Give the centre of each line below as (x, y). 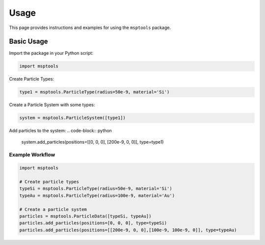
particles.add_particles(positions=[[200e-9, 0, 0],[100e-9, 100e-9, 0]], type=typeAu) (128, 230)
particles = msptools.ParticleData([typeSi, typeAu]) (85, 216)
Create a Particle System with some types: (52, 105)
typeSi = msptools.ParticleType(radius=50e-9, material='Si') (96, 189)
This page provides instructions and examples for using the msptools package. (90, 28)
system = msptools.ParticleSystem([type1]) (73, 118)
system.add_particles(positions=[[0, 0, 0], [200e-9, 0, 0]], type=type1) (93, 142)
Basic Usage (28, 42)
